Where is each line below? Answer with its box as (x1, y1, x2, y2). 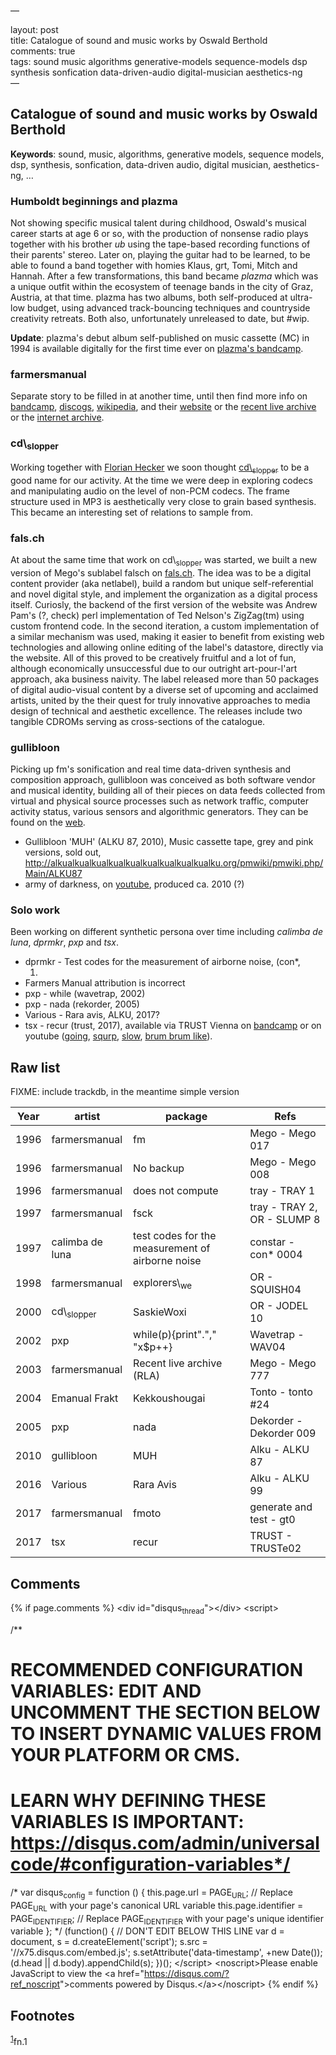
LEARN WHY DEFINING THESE (10, 1790, 267, 1812)
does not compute (133, 1184, 219, 1198)
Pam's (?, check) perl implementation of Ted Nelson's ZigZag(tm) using (10, 609, 305, 621)
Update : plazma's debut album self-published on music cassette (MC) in (10, 332, 310, 344)
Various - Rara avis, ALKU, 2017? (24, 1009, 160, 1021)
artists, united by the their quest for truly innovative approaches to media (10, 694, 311, 706)
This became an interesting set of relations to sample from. (10, 506, 254, 518)
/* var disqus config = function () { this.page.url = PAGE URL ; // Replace (10, 1886, 293, 1900)
